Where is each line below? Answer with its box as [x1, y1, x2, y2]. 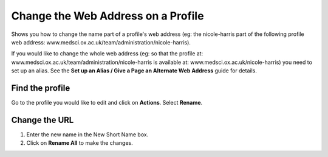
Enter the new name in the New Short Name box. [26, 131, 149, 138]
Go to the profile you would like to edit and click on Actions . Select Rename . [11, 99, 203, 106]
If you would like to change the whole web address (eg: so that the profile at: [11, 50, 203, 57]
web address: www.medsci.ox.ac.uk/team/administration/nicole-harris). [11, 38, 191, 46]
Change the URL [11, 114, 74, 125]
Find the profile [11, 83, 70, 93]
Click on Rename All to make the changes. [26, 139, 133, 147]
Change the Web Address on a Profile [11, 9, 204, 23]
